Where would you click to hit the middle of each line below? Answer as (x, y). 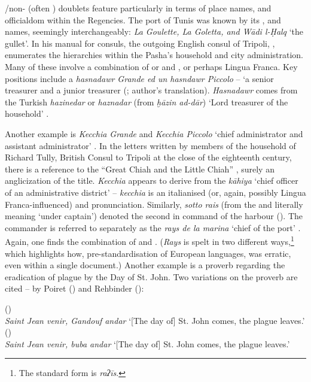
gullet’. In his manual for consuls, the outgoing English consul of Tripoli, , (140, 43)
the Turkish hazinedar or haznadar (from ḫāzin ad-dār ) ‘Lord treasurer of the (147, 101)
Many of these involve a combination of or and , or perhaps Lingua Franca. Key (151, 66)
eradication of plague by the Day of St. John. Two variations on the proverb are (151, 276)
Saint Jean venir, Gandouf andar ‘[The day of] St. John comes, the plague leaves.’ (155, 320)
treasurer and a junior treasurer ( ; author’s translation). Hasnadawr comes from (151, 90)
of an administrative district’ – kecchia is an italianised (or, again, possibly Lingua (155, 192)
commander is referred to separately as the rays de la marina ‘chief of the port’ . (153, 227)
